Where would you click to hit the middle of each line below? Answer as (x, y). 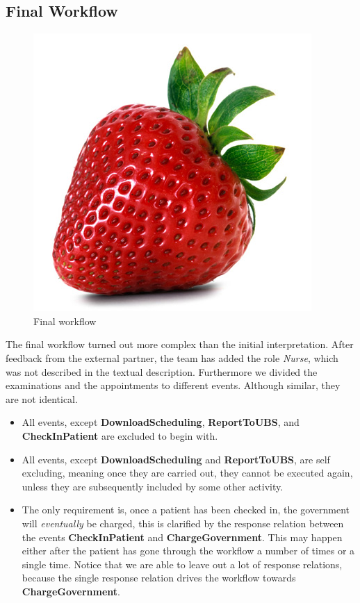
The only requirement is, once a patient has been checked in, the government (186, 510)
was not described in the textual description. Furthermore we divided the (162, 371)
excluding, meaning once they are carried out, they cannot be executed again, (187, 473)
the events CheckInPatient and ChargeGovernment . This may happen (182, 537)
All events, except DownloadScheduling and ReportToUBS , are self (176, 459)
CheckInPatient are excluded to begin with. (120, 435)
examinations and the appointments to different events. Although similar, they (173, 385)
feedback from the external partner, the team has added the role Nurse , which (172, 357)
